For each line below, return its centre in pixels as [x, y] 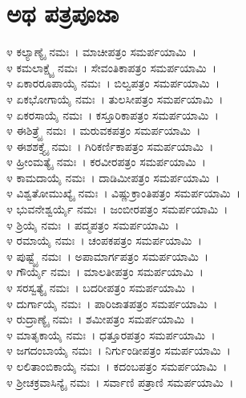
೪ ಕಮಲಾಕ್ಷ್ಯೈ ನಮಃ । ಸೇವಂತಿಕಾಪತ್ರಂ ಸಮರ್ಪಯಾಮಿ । [111, 67]
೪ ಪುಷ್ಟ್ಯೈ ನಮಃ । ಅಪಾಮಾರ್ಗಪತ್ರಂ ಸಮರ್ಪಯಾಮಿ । [108, 256]
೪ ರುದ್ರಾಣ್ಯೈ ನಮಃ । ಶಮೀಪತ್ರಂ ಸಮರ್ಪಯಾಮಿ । [101, 319]
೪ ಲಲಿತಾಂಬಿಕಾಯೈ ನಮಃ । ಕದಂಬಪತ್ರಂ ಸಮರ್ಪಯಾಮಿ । [117, 366]
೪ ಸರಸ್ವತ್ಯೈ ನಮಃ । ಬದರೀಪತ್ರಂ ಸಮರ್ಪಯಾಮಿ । [101, 288]
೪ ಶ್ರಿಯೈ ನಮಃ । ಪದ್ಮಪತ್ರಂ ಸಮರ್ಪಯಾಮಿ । [93, 224]
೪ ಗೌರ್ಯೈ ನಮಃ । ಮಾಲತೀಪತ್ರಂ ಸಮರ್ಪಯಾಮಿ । [105, 272]
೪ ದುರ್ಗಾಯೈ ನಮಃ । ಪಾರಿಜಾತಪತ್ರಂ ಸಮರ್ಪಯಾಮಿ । [112, 303]
